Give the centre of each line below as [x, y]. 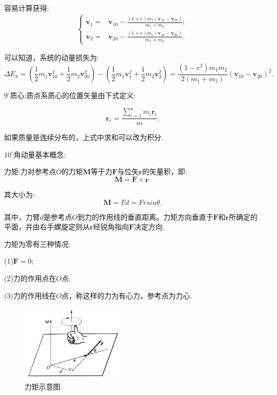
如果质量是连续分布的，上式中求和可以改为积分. [84, 137]
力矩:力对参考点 [30, 171]
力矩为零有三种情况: [37, 243]
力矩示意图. [43, 386]
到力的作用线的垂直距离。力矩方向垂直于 [145, 216]
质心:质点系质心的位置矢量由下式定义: [73, 95]
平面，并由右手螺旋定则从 [47, 227]
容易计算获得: [27, 8]
